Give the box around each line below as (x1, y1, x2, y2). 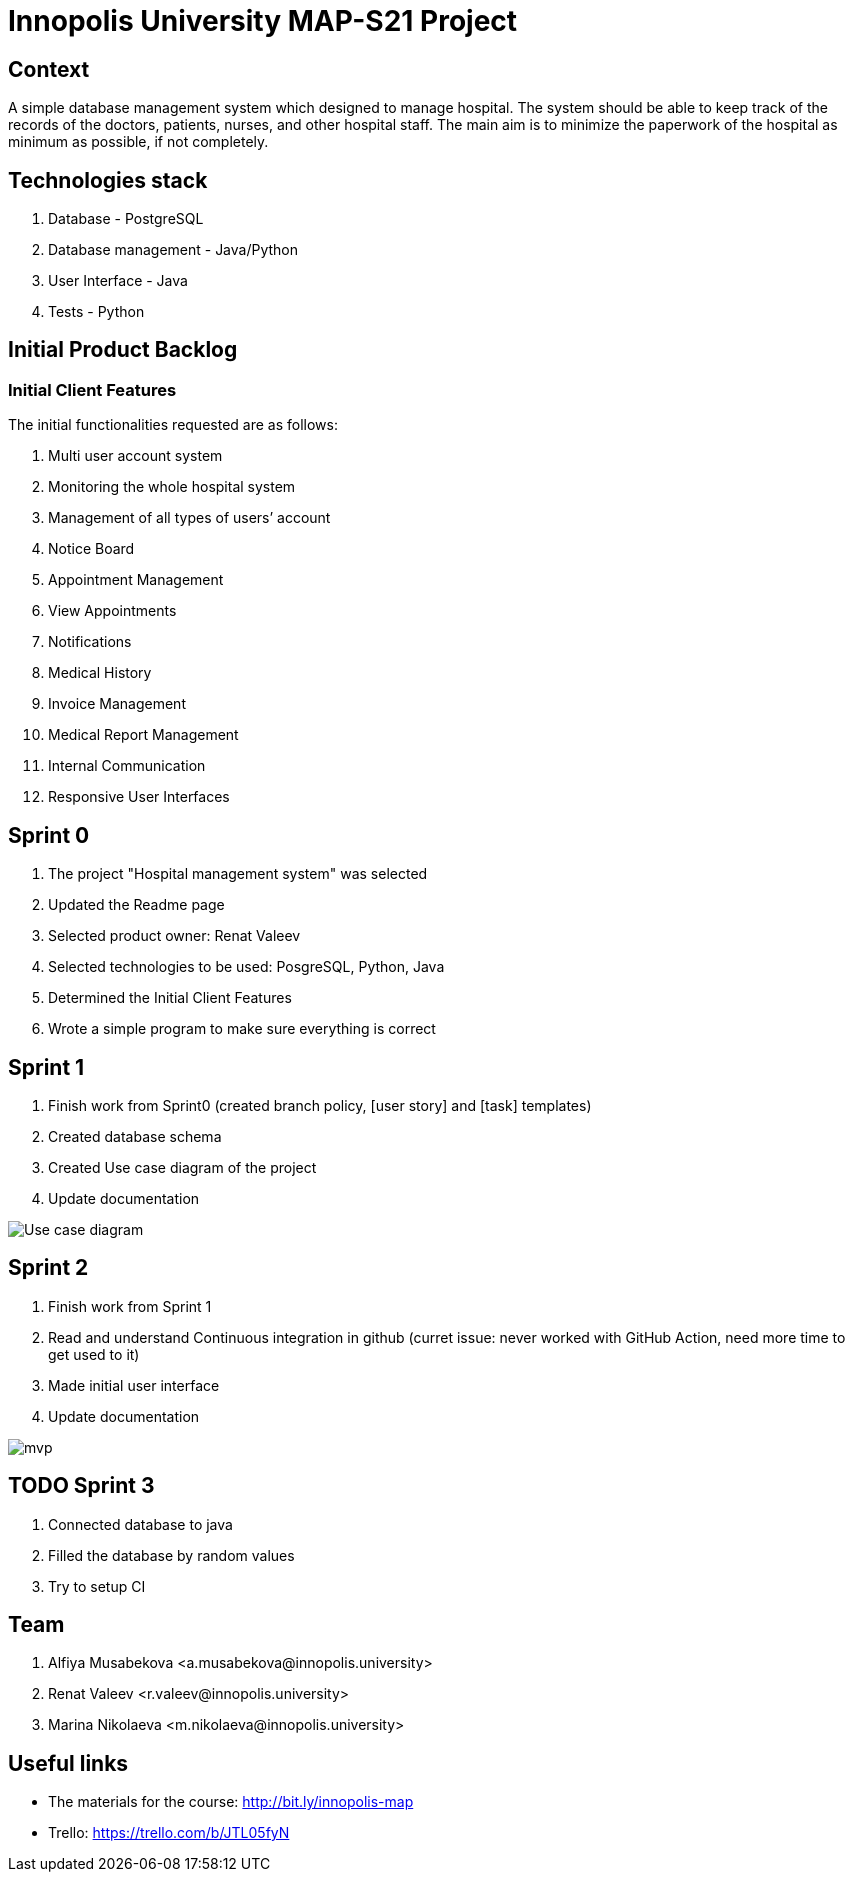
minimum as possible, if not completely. (8, 133, 269, 151)
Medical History (48, 664, 152, 682)
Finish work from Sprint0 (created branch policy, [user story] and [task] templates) (48, 1096, 592, 1114)
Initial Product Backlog (8, 337, 238, 363)
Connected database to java (48, 1515, 233, 1533)
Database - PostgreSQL (48, 210, 204, 228)
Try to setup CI (48, 1577, 146, 1595)
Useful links (8, 1750, 129, 1776)
